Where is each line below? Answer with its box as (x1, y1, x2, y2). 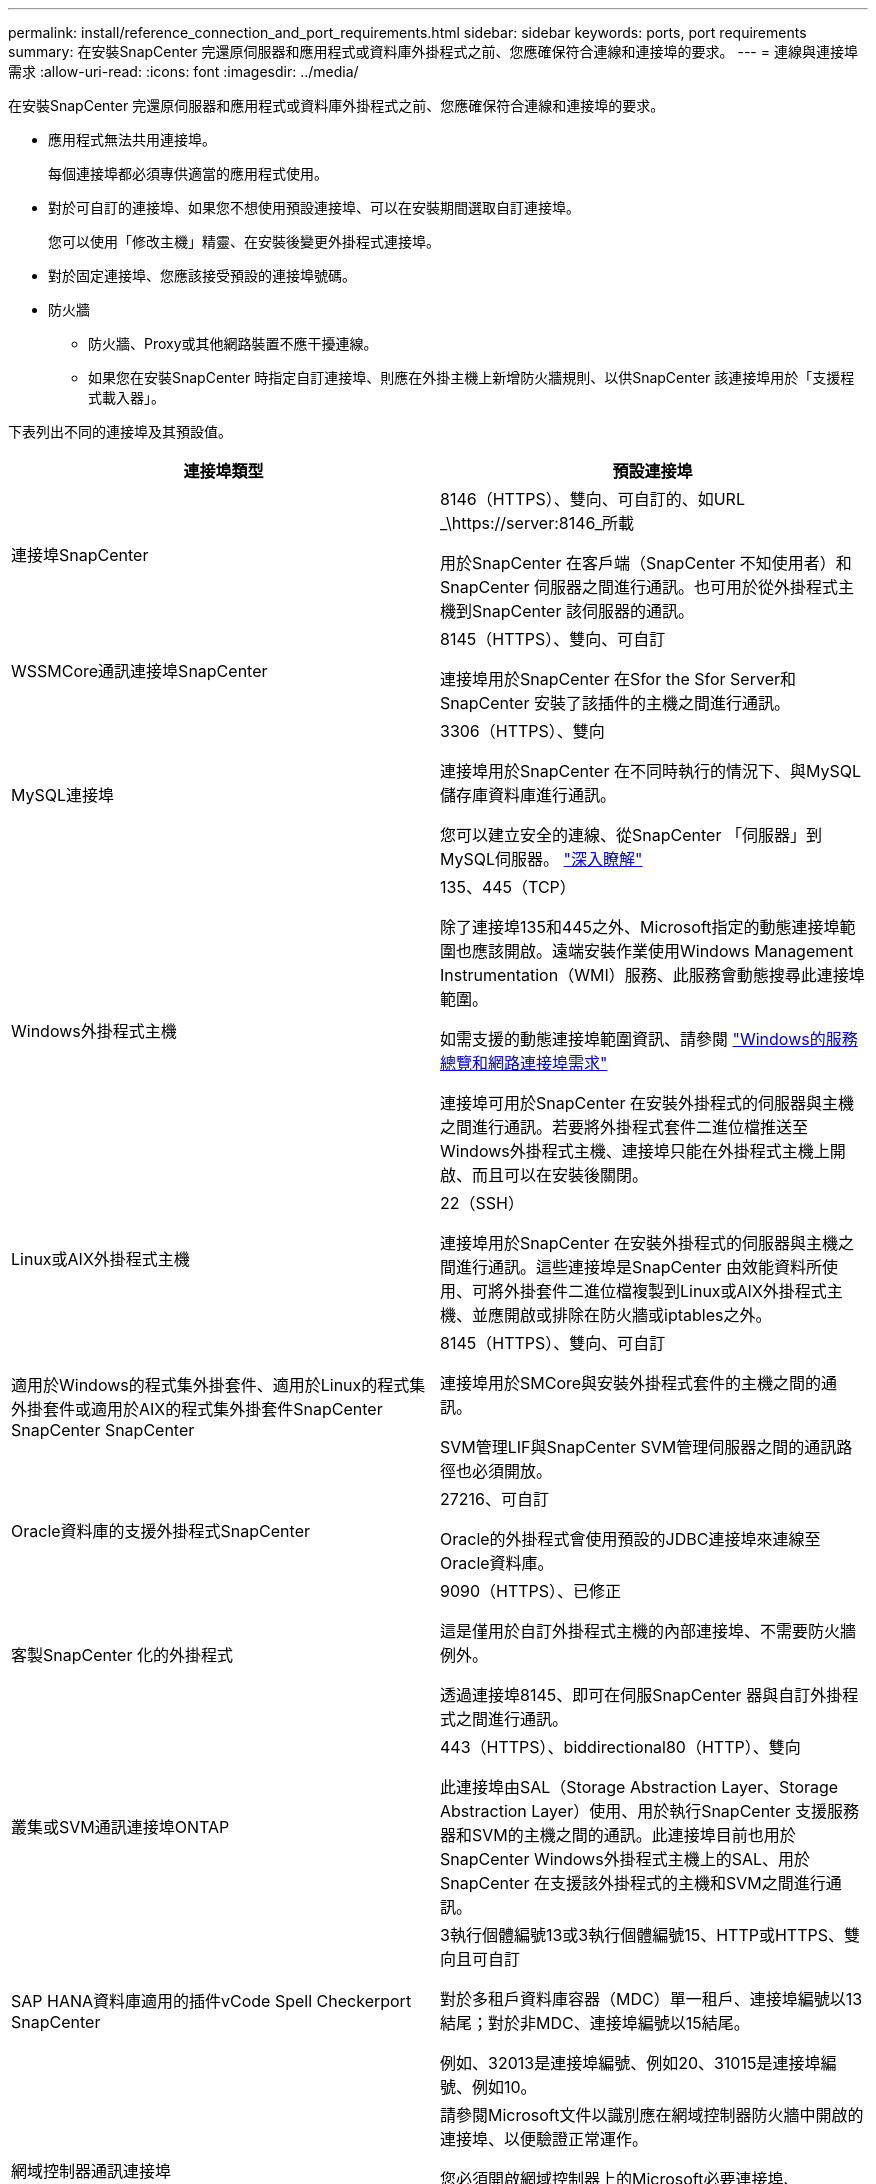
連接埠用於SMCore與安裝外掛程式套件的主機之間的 (440, 1373, 822, 1393)
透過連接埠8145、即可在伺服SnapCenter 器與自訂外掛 (440, 1685, 843, 1705)
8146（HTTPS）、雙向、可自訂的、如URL (440, 489, 745, 509)
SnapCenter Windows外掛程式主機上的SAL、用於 (440, 1849, 810, 1869)
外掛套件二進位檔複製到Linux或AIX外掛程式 (504, 1281, 827, 1301)
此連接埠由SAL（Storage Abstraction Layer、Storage (440, 1777, 839, 1797)
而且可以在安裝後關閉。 (472, 1165, 649, 1185)
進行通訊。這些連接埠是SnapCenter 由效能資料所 (456, 1257, 822, 1277)
